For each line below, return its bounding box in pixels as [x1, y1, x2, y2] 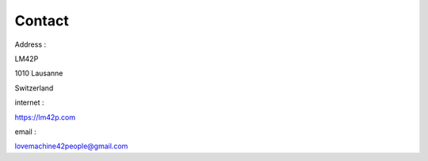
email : [14, 127, 37, 136]
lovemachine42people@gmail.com [14, 141, 128, 151]
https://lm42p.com [14, 112, 76, 122]
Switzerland [14, 83, 54, 93]
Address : [14, 40, 47, 49]
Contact [14, 12, 69, 29]
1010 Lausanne [14, 68, 63, 79]
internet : [14, 98, 44, 107]
